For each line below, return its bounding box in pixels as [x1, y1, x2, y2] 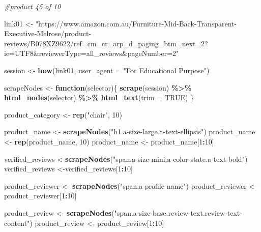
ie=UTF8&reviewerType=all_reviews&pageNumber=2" [4, 48, 179, 59]
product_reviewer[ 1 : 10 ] [4, 190, 77, 201]
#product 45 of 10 [4, 1, 61, 11]
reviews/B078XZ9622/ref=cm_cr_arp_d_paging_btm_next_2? [4, 38, 208, 48]
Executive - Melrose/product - [4, 28, 92, 39]
